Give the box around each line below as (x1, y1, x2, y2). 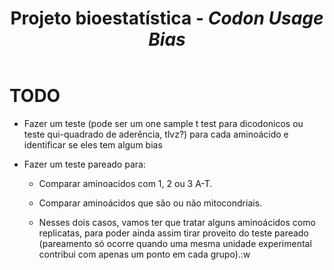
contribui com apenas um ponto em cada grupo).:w (38, 248, 251, 260)
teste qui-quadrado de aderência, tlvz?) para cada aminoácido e (23, 128, 289, 140)
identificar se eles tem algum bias (23, 138, 163, 151)
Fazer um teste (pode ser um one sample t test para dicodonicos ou (23, 117, 304, 129)
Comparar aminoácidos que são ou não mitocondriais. (38, 197, 263, 209)
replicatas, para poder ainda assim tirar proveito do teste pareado (38, 227, 309, 239)
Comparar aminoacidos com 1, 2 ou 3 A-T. (38, 177, 213, 189)
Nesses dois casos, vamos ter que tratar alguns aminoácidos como (38, 216, 316, 228)
